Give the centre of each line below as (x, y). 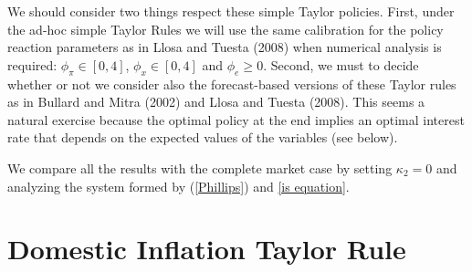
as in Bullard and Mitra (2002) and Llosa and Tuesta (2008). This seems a (216, 102)
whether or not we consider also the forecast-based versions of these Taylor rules (232, 84)
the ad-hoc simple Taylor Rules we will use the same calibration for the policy (226, 29)
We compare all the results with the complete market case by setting (200, 167)
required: (32, 64)
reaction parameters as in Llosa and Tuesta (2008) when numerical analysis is (225, 47)
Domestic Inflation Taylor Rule (207, 249)
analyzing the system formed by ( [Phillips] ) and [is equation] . (178, 186)
